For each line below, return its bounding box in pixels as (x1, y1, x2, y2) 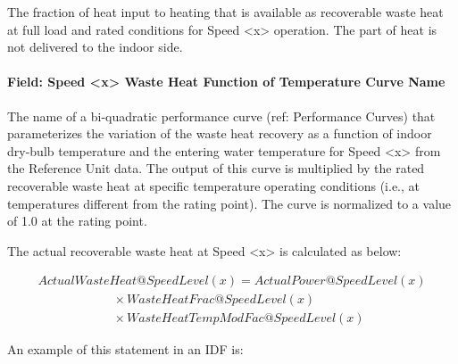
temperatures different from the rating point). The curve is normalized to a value (7, 194, 452, 212)
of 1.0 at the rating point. (7, 211, 147, 230)
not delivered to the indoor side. (7, 37, 183, 56)
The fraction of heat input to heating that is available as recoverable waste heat (7, 3, 444, 21)
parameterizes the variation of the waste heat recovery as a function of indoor (7, 124, 432, 143)
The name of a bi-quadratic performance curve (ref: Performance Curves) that (7, 106, 436, 125)
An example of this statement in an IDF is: (7, 340, 244, 359)
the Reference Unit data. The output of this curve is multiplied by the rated (7, 159, 425, 178)
